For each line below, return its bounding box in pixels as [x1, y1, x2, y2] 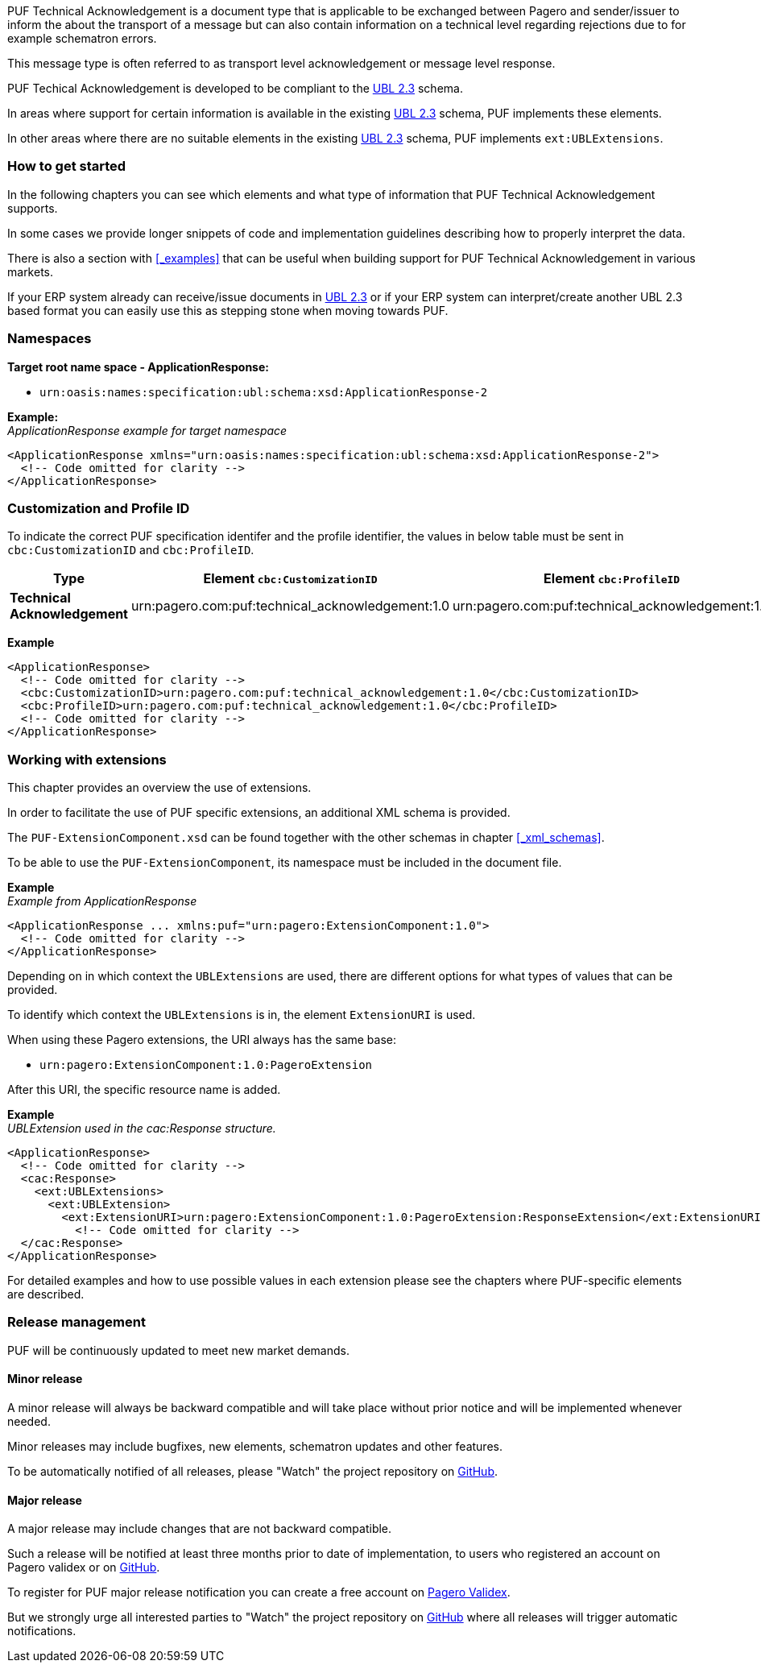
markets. [7, 264, 54, 279]
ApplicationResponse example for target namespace [7, 423, 287, 437]
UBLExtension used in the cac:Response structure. [7, 1121, 276, 1135]
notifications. [7, 1624, 77, 1638]
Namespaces [7, 330, 92, 347]
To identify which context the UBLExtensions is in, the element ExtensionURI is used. [7, 1008, 476, 1021]
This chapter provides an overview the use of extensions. [7, 781, 312, 794]
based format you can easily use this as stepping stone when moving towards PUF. [7, 303, 449, 317]
